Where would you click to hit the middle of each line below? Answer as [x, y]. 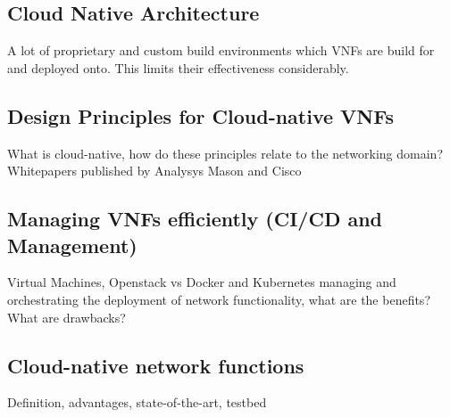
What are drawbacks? [67, 317]
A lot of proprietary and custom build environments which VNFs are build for [221, 50]
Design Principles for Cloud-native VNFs [200, 115]
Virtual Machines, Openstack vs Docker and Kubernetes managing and [202, 282]
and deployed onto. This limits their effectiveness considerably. [178, 67]
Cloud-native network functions [156, 365]
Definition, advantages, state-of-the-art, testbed [137, 402]
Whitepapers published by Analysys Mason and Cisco [154, 171]
